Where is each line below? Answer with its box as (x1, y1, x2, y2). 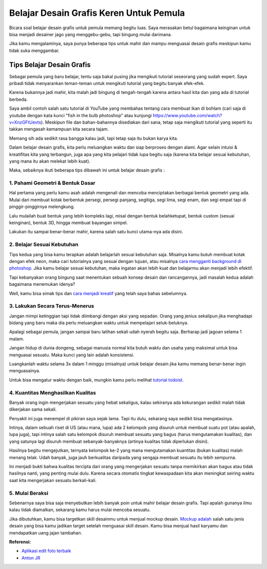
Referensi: (9, 539, 31, 545)
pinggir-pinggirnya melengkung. (9, 204, 75, 210)
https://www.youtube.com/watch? (152, 112, 222, 118)
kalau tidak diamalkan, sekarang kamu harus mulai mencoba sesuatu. (9, 507, 151, 513)
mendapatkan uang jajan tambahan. (9, 529, 83, 536)
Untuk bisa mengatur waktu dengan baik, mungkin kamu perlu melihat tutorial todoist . (9, 377, 184, 383)
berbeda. (9, 96, 28, 102)
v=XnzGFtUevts (9, 119, 42, 125)
